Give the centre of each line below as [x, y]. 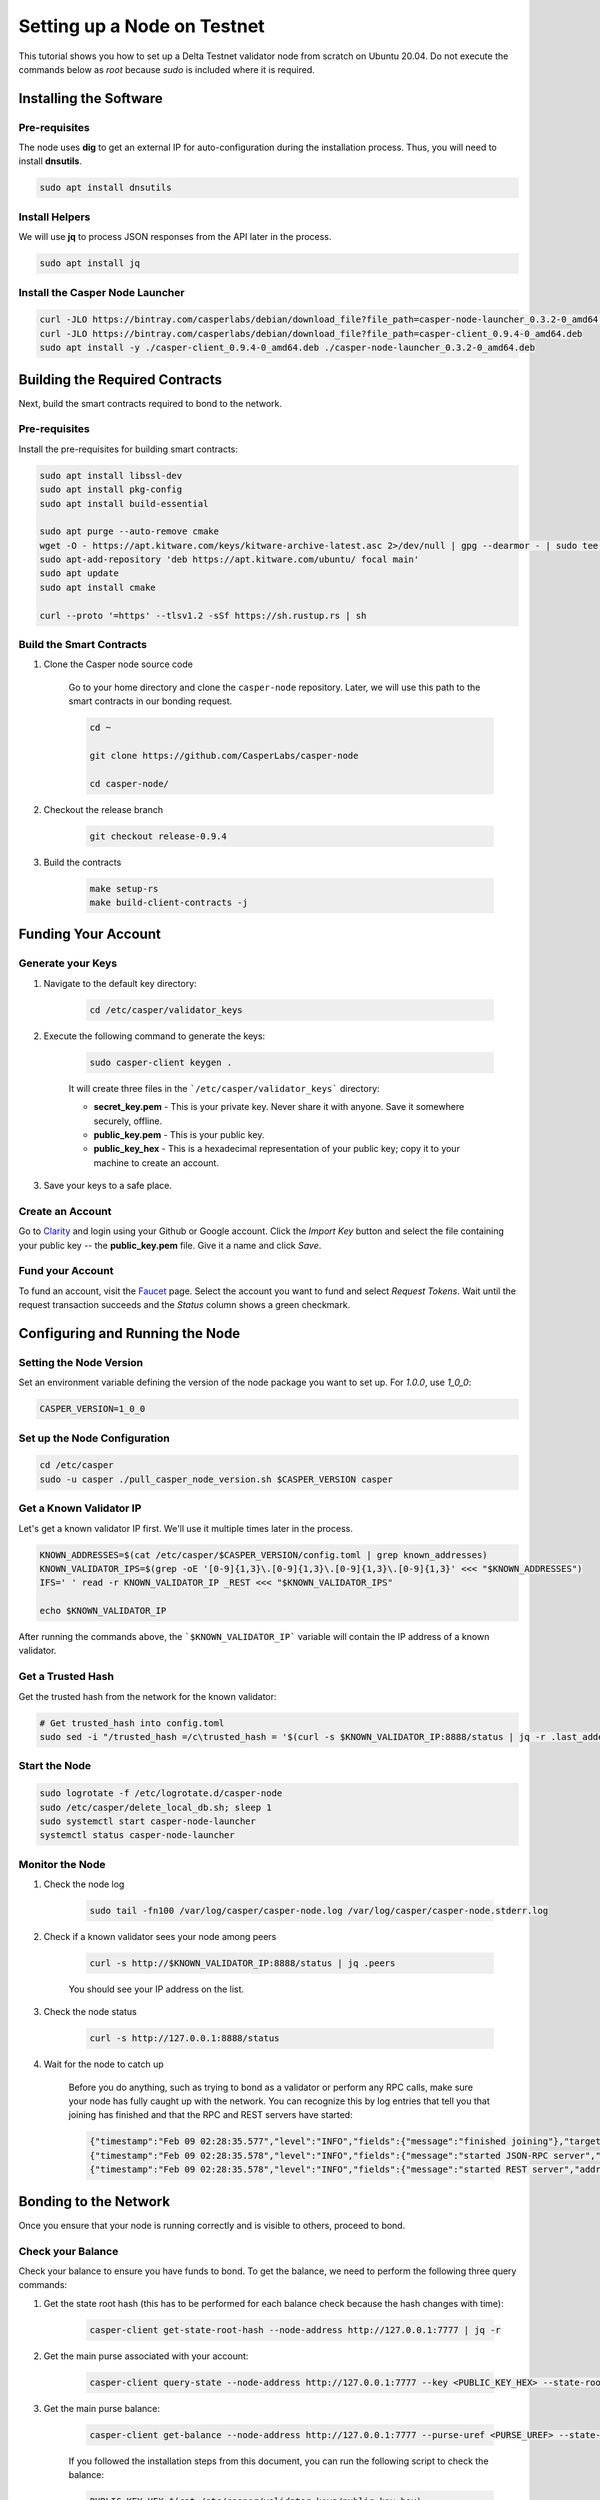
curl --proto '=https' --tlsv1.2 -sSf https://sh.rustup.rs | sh [203, 615]
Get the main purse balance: [101, 2408]
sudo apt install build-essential [124, 503]
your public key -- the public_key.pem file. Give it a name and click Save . [170, 1245]
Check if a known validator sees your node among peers [160, 1936]
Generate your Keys [68, 963]
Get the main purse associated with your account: [146, 2356]
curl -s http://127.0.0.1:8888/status [184, 2038]
